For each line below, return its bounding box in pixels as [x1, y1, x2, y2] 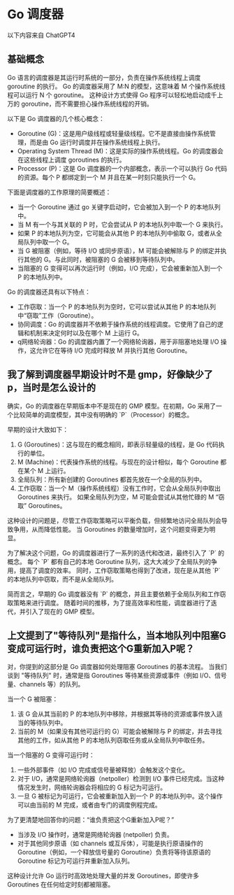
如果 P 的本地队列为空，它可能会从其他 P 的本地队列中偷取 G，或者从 [17, 229, 217, 237]
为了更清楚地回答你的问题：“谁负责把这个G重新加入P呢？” [7, 816, 175, 824]
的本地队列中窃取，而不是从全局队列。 [7, 575, 117, 583]
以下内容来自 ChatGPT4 [7, 31, 75, 39]
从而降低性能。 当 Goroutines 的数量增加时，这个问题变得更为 [31, 525, 210, 533]
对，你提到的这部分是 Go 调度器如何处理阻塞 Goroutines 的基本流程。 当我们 [7, 663, 227, 671]
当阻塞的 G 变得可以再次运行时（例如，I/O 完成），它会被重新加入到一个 [17, 264, 223, 272]
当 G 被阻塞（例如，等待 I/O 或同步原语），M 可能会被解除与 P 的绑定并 [17, 246, 221, 255]
